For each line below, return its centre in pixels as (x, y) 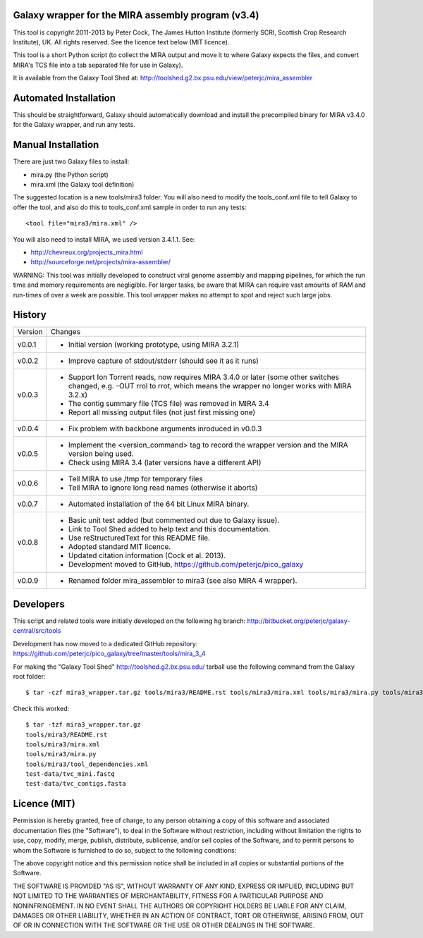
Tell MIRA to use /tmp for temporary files (136, 479)
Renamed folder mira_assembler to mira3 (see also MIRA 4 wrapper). (183, 581)
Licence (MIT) (44, 804)
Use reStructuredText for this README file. (139, 538)
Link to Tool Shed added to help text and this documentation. (169, 529)
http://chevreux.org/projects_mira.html (87, 252)
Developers (39, 604)
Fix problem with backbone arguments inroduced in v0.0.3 (165, 428)
